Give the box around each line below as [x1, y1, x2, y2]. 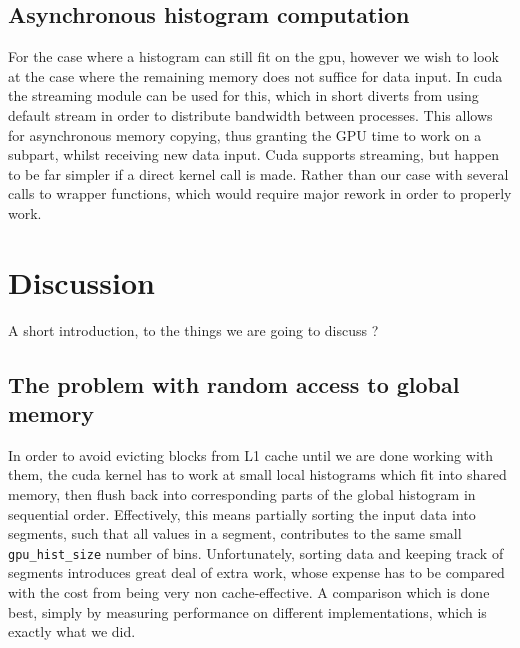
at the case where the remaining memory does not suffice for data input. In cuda [8, 65, 503, 86]
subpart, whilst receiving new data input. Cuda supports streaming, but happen [8, 144, 500, 165]
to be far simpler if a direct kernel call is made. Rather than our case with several [8, 163, 509, 184]
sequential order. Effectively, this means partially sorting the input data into [8, 503, 476, 524]
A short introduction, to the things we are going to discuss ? [8, 319, 379, 340]
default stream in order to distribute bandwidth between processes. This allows [8, 104, 493, 125]
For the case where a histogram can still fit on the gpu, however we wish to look [8, 46, 499, 67]
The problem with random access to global [8, 368, 460, 399]
